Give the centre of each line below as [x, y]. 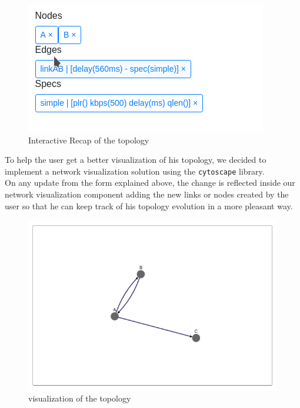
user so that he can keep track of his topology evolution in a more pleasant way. [149, 205]
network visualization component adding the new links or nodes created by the [147, 194]
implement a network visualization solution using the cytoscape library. [135, 171]
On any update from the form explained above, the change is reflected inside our [150, 183]
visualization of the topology [80, 398]
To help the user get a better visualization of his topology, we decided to [136, 160]
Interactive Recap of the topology [89, 140]
